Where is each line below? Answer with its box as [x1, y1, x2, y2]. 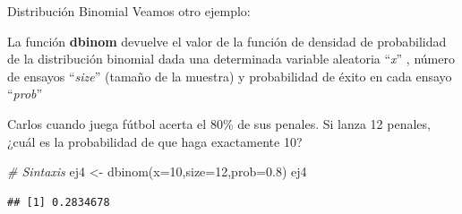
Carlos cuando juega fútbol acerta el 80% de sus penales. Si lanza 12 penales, [7, 114, 431, 133]
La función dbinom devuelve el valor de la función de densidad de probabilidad [7, 31, 447, 50]
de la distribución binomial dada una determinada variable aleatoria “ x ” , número [7, 49, 455, 68]
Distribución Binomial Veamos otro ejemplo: [7, 2, 251, 20]
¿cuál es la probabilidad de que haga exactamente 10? [7, 132, 303, 150]
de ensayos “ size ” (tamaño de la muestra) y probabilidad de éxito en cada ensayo [7, 66, 452, 85]
